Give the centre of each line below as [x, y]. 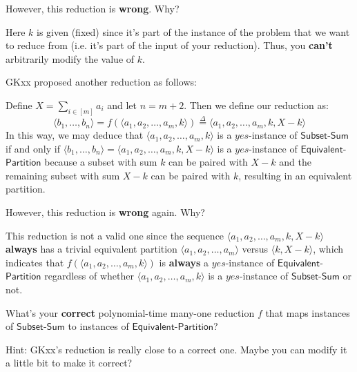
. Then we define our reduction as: [256, 105]
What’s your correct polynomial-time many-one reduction [130, 312]
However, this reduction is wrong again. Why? [105, 212]
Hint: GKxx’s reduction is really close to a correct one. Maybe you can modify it [176, 349]
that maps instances [308, 312]
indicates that [35, 262]
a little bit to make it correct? [69, 363]
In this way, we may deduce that [75, 135]
